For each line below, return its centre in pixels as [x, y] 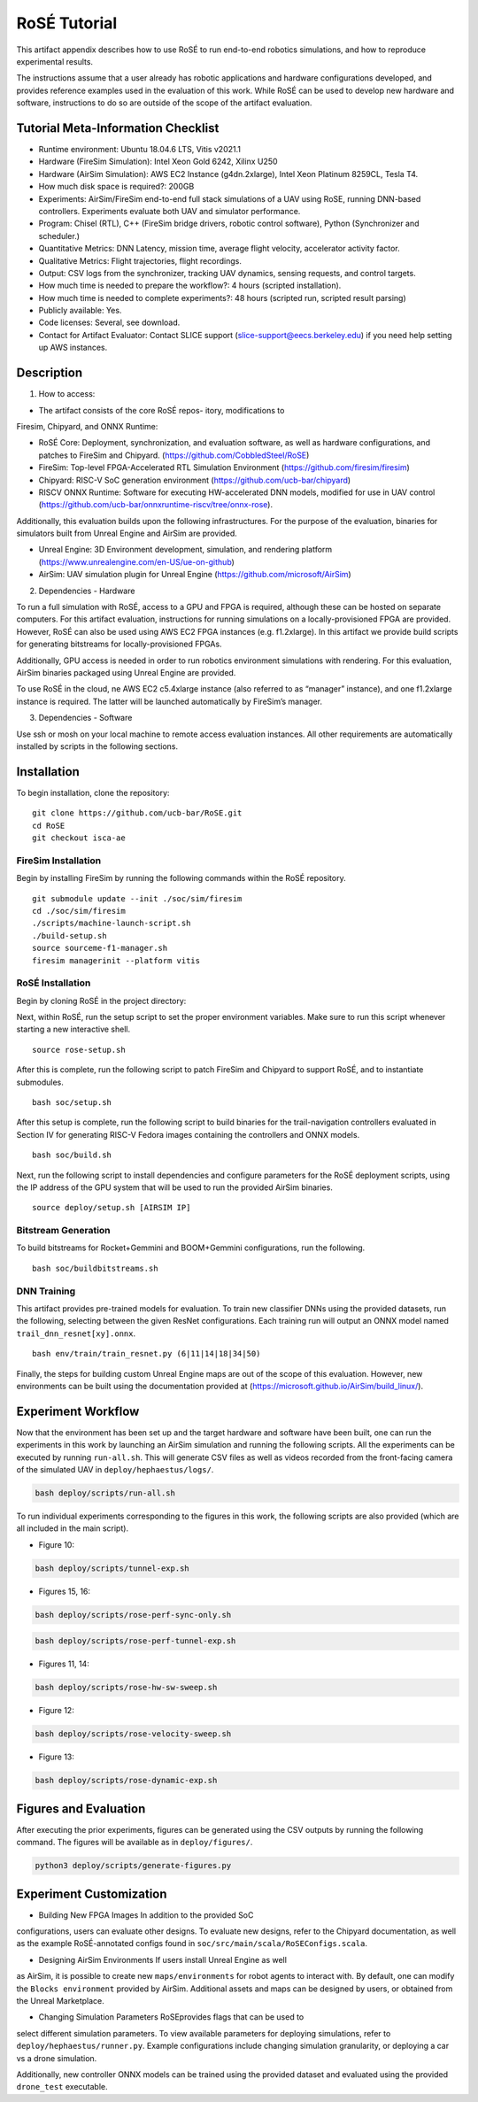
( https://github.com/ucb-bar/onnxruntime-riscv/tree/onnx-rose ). [156, 505]
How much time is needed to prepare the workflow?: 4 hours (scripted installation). [190, 286]
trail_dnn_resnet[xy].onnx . [76, 1333]
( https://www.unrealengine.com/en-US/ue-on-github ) [136, 561]
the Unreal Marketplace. [61, 2000]
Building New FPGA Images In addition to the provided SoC [146, 1915]
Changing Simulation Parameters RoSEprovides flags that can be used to [171, 2017]
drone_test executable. [62, 2087]
